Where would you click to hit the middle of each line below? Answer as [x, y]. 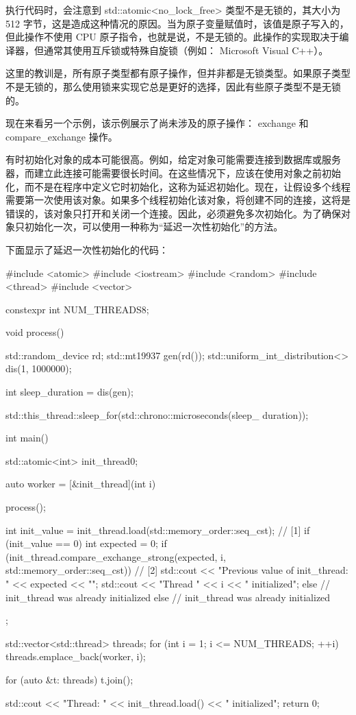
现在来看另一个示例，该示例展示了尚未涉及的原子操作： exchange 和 [157, 123]
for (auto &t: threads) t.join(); [69, 679]
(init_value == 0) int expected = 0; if [86, 543]
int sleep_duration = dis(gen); [69, 392]
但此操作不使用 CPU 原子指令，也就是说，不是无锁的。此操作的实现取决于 [173, 37]
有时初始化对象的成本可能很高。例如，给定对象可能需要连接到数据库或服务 [173, 159]
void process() [35, 332]
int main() [27, 438]
